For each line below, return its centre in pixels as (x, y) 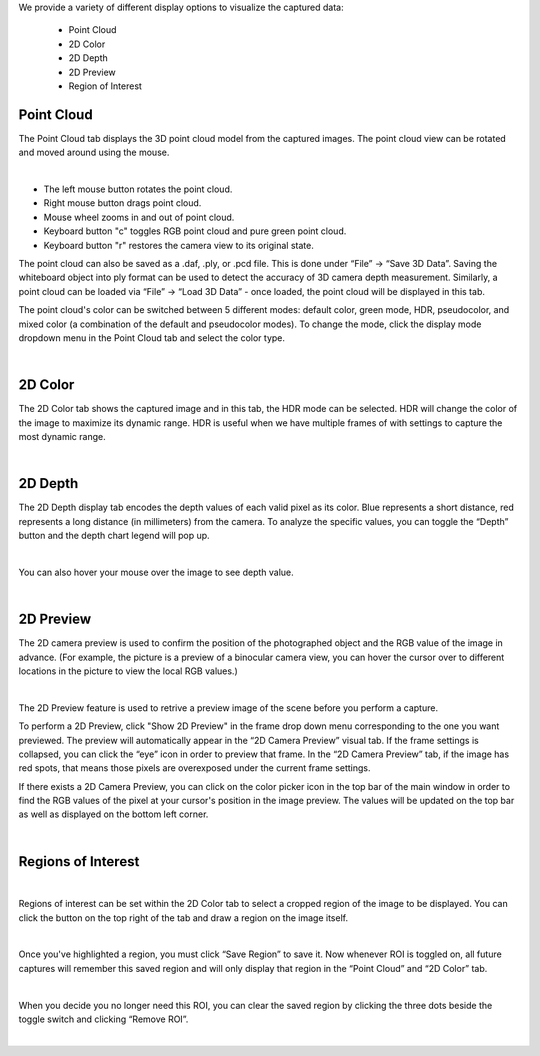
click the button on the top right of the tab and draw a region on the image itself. (183, 917)
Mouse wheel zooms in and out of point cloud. (139, 217)
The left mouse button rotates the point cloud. (138, 189)
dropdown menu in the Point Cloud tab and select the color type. (151, 337)
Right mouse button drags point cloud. (122, 203)
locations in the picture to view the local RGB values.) (128, 671)
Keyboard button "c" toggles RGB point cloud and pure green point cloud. (195, 231)
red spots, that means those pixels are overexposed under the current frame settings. (194, 768)
